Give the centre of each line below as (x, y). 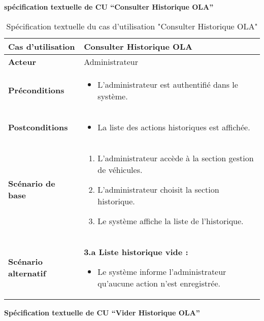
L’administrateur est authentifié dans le (168, 84)
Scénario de (32, 184)
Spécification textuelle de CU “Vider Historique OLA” (102, 312)
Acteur (22, 61)
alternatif (27, 273)
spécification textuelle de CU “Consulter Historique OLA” (109, 7)
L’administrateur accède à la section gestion (176, 158)
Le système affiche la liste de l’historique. (171, 221)
